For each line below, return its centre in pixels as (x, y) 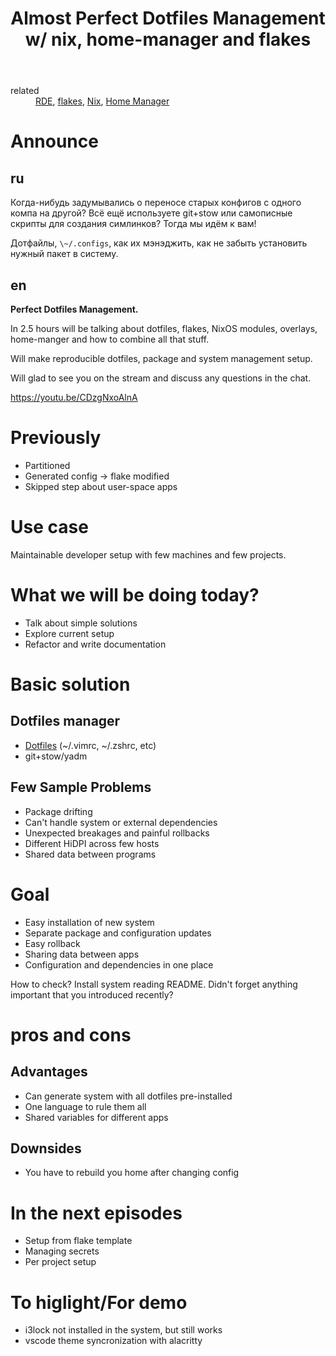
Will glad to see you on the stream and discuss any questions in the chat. (161, 378)
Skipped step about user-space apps (101, 486)
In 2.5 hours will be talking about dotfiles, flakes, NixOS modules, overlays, (164, 328)
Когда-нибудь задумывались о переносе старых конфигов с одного (156, 203)
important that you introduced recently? (92, 994)
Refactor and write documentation (95, 644)
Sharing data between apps (82, 954)
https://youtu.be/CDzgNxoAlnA (74, 397)
